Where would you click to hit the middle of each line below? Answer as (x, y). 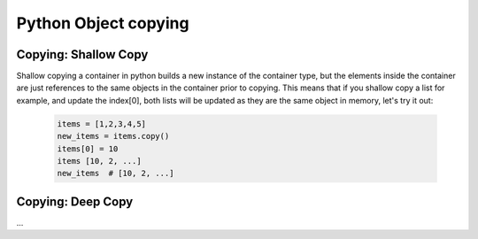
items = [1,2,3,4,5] (101, 123)
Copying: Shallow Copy (82, 54)
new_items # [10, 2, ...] (116, 173)
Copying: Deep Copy (75, 201)
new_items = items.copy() (113, 136)
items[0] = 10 (88, 149)
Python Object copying (103, 23)
